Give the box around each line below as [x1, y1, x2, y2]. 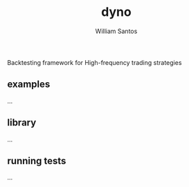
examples [7, 79, 51, 90]
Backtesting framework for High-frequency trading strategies [7, 58, 182, 66]
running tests [7, 155, 66, 166]
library [7, 117, 37, 128]
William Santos [95, 27, 138, 35]
